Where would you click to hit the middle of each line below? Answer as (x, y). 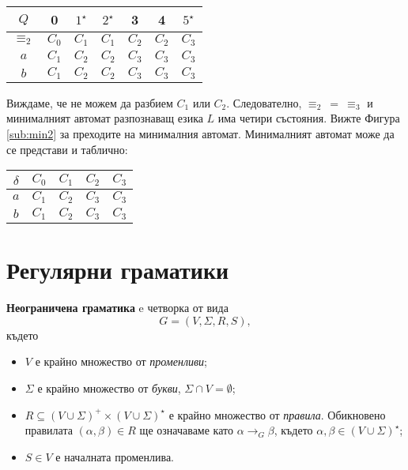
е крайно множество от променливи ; (121, 361)
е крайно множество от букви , (109, 387)
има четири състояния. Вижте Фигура (309, 118)
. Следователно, (264, 102)
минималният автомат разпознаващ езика (105, 118)
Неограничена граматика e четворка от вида (117, 308)
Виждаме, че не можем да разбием (90, 102)
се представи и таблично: (67, 149)
